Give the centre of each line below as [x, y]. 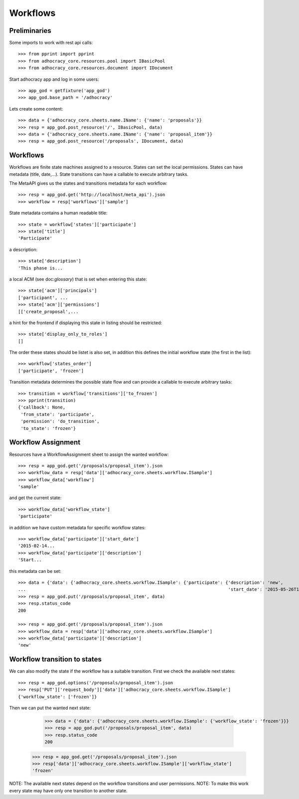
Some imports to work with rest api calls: [51, 43]
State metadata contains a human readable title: [58, 213]
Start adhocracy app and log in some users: [54, 79]
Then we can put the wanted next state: [50, 708]
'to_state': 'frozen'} [48, 428]
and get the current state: [35, 498]
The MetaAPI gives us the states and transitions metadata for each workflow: [88, 183]
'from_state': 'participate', [58, 414]
